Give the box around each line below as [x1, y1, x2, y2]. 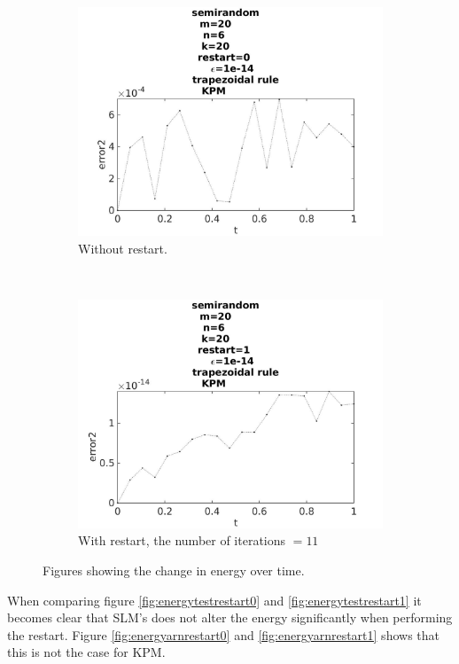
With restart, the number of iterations [78, 531, 286, 550]
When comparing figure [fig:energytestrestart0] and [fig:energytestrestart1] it [7, 590, 422, 609]
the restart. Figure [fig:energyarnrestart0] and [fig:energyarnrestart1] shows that [7, 625, 440, 644]
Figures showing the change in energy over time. [43, 560, 305, 579]
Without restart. [78, 238, 167, 257]
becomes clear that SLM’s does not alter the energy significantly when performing [7, 608, 453, 627]
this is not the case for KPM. [7, 643, 166, 661]
